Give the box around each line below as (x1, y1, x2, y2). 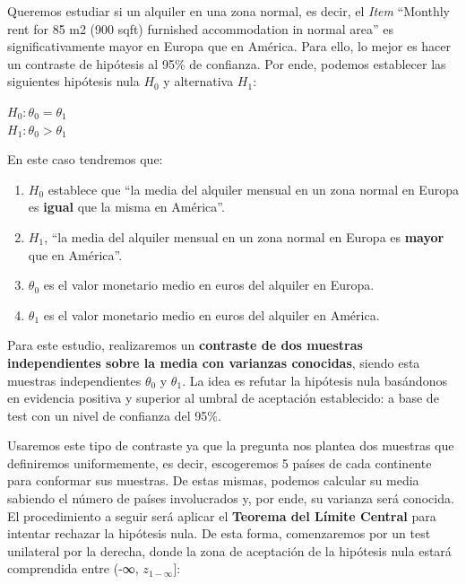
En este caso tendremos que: (7, 150, 163, 169)
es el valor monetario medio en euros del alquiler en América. (43, 305, 380, 324)
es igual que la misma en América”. (28, 197, 225, 216)
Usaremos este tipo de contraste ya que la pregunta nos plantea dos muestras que (7, 436, 454, 455)
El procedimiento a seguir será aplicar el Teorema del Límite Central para (7, 506, 436, 525)
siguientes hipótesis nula (7, 72, 140, 91)
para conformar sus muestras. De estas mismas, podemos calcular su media (7, 471, 419, 490)
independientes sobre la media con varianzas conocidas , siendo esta (7, 353, 420, 371)
